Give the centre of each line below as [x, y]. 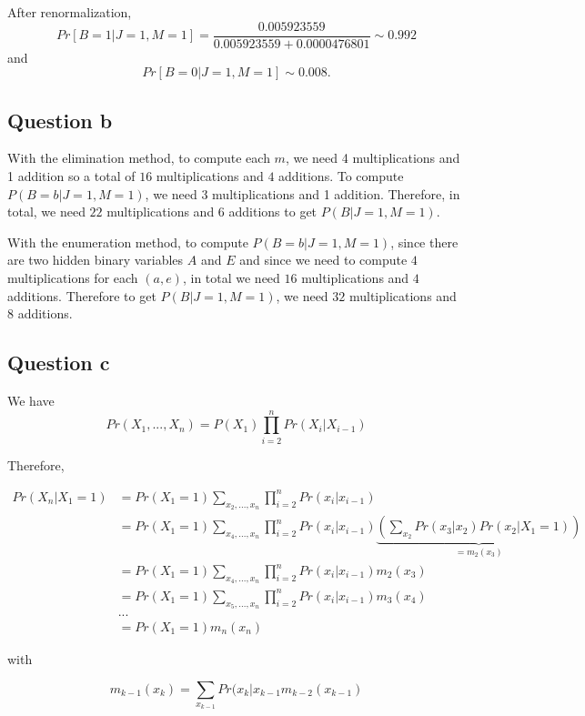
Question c [59, 363]
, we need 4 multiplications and [373, 158]
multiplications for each [73, 278]
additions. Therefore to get [82, 295]
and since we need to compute [323, 260]
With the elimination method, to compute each [139, 158]
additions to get [273, 212]
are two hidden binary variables [96, 260]
